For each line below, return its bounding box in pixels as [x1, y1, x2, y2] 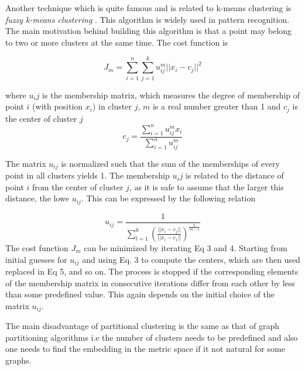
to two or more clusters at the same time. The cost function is [5, 36, 228, 48]
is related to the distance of [186, 169, 284, 181]
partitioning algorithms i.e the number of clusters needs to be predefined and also [5, 331, 298, 343]
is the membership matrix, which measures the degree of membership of [42, 88, 300, 101]
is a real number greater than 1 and [152, 100, 281, 112]
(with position [32, 100, 83, 112]
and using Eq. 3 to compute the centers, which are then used [82, 253, 300, 265]
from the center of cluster [32, 180, 124, 193]
